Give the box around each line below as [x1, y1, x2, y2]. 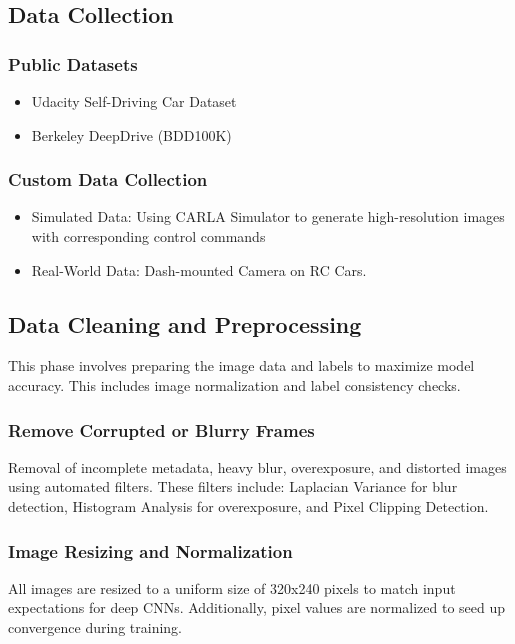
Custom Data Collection [8, 167, 208, 192]
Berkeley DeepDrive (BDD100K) [31, 124, 232, 145]
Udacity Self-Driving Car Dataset [31, 91, 237, 111]
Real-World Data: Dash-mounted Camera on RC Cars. [31, 259, 367, 280]
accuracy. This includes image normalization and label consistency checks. [8, 374, 461, 395]
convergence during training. [8, 616, 182, 637]
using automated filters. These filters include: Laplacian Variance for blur [8, 476, 458, 497]
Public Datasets [8, 51, 138, 76]
